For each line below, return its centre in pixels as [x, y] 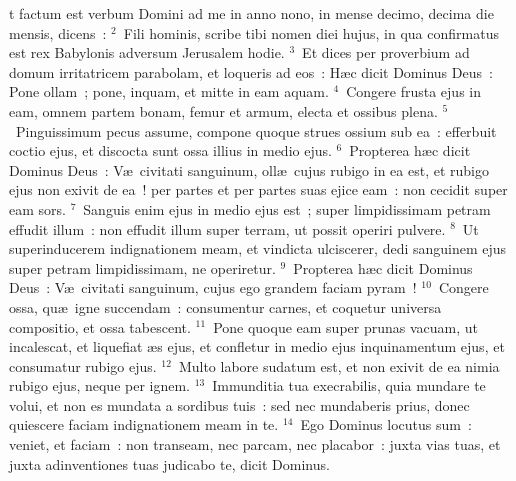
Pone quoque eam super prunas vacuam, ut [346, 326]
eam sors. [37, 208]
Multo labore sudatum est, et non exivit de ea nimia [339, 365]
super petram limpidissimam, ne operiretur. [142, 267]
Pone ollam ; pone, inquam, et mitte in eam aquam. [169, 91]
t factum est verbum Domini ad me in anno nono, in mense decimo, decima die [251, 13]
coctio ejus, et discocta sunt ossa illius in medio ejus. [170, 150]
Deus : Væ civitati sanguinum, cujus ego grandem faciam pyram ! [213, 287]
